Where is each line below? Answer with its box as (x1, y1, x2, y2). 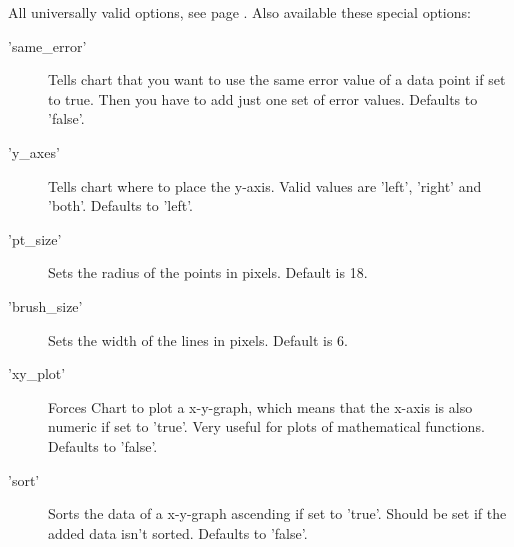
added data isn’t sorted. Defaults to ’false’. (48, 522, 308, 543)
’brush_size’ (8, 295, 83, 316)
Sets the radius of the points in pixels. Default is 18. (48, 262, 368, 283)
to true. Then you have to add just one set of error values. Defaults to (48, 88, 478, 109)
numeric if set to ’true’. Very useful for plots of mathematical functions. (48, 416, 485, 437)
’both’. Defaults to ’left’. (48, 195, 193, 216)
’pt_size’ (8, 228, 62, 249)
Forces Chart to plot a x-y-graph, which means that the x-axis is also (48, 396, 473, 417)
